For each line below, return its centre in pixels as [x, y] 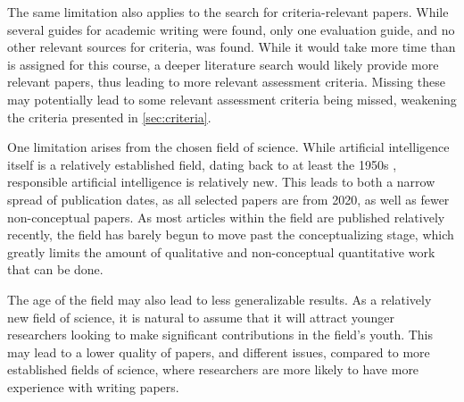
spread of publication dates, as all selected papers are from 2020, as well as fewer [228, 199]
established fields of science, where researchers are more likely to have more [213, 369]
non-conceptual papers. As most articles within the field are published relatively [226, 217]
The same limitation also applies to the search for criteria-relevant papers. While [228, 12]
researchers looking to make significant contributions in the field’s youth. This [220, 335]
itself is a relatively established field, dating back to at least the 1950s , [202, 164]
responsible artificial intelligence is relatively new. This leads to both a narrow [221, 182]
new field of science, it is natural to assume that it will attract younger [201, 317]
